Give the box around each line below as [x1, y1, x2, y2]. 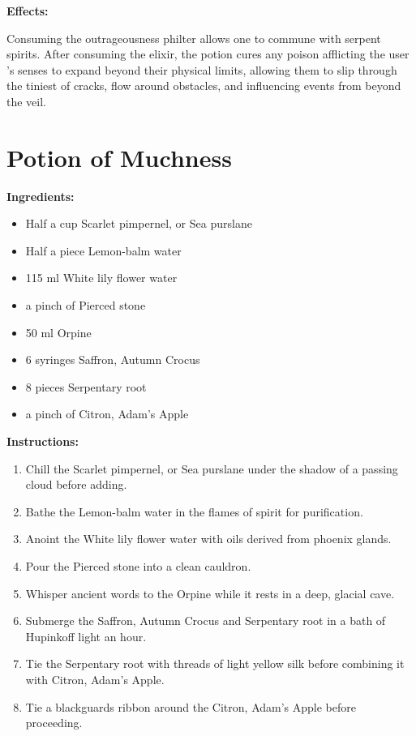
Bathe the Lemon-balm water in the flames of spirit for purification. [25, 503, 363, 520]
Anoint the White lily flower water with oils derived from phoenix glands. [25, 530, 392, 547]
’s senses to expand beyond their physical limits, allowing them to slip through [6, 61, 397, 78]
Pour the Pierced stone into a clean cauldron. [25, 558, 251, 574]
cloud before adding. [25, 476, 127, 493]
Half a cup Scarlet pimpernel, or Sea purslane [25, 215, 252, 232]
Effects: [6, 2, 49, 19]
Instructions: [6, 433, 79, 450]
